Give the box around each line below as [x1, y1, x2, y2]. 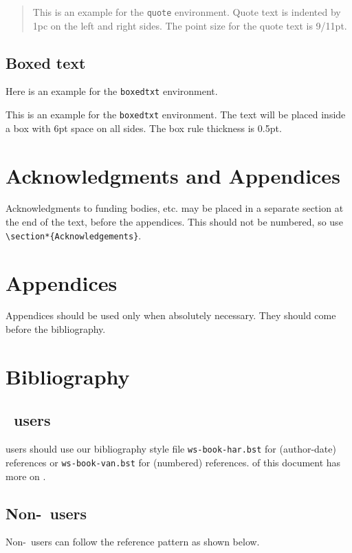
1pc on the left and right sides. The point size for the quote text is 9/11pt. [32, 18, 347, 32]
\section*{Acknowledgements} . [5, 228, 142, 242]
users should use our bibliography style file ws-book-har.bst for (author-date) [5, 442, 336, 456]
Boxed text [5, 52, 86, 73]
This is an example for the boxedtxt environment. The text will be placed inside [5, 107, 346, 122]
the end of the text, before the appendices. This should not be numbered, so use [5, 215, 343, 229]
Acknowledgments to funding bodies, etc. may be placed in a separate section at [5, 201, 344, 215]
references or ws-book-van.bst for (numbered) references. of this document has [5, 455, 341, 469]
